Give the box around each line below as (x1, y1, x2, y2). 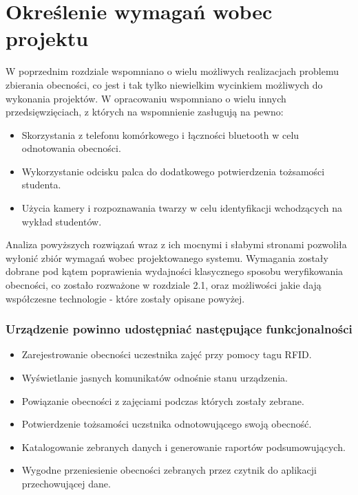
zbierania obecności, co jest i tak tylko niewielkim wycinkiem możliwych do (6, 77, 323, 91)
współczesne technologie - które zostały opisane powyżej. (6, 291, 245, 305)
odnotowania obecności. (21, 141, 121, 155)
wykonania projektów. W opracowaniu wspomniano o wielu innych (6, 91, 286, 105)
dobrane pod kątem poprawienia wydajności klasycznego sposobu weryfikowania (6, 264, 344, 278)
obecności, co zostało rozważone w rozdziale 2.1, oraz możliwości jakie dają (6, 278, 322, 292)
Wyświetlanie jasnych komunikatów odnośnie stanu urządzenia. (21, 371, 288, 385)
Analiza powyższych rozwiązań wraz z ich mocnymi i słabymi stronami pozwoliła (6, 237, 347, 252)
